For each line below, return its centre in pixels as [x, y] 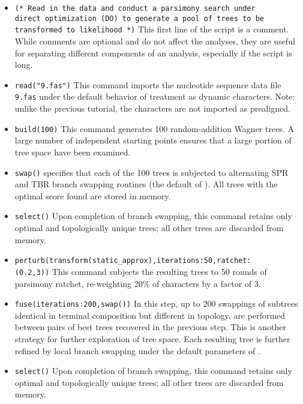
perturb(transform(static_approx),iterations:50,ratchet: [133, 261]
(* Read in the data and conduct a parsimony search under [135, 8]
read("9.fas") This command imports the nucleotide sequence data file [148, 84]
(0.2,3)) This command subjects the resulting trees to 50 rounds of [141, 271]
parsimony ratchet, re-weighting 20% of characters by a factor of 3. [138, 283]
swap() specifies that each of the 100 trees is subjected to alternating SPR [151, 172]
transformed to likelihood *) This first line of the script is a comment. [152, 29]
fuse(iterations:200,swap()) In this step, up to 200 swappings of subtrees [156, 303]
